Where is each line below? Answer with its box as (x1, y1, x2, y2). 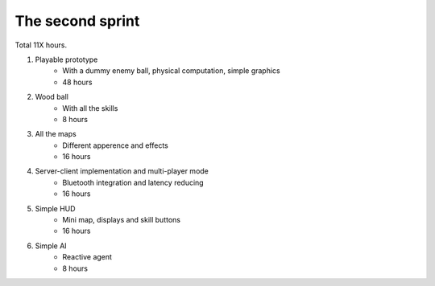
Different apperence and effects (62, 141, 168, 150)
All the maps (35, 129, 77, 139)
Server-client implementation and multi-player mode (35, 166, 209, 176)
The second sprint (14, 12, 140, 30)
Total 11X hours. (14, 40, 68, 50)
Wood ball (35, 92, 68, 102)
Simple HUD (35, 203, 76, 213)
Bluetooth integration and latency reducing (62, 178, 205, 187)
